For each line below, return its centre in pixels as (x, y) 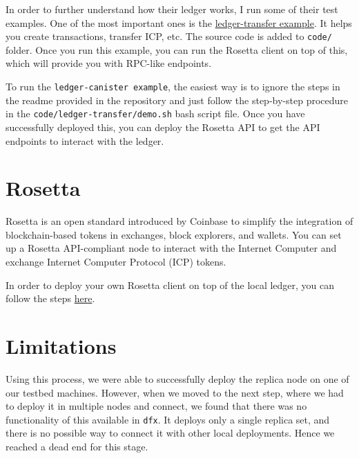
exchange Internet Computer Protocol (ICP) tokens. (116, 262)
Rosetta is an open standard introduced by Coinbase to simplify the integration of (179, 221)
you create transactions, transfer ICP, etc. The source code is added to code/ (169, 36)
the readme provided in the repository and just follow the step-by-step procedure (177, 100)
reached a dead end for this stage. (77, 446)
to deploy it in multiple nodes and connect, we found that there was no (156, 406)
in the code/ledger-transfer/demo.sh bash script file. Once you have (155, 113)
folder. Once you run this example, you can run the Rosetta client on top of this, (177, 49)
